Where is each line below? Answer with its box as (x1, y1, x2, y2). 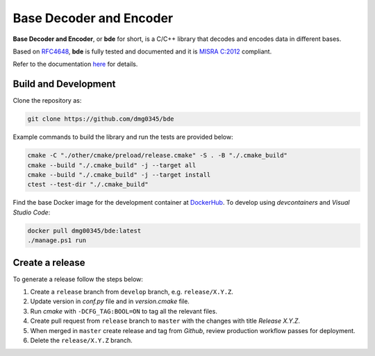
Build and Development (12, 78, 116, 90)
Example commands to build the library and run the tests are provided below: (12, 133, 233, 142)
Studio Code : (12, 208, 51, 217)
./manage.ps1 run (27, 237, 87, 244)
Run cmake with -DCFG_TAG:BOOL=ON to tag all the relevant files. (30, 307, 218, 315)
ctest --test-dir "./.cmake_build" (27, 180, 149, 189)
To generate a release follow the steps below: (12, 275, 144, 283)
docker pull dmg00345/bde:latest (27, 226, 142, 235)
